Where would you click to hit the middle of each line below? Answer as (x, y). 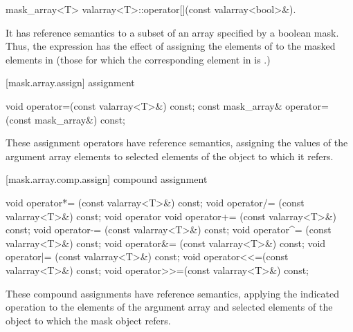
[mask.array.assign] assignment (70, 82)
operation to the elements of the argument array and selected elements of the (169, 307)
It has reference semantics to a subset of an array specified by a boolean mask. (172, 32)
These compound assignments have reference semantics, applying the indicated (172, 293)
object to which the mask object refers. (88, 320)
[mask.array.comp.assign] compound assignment (107, 179)
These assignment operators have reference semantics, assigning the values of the (177, 143)
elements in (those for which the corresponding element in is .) (138, 59)
